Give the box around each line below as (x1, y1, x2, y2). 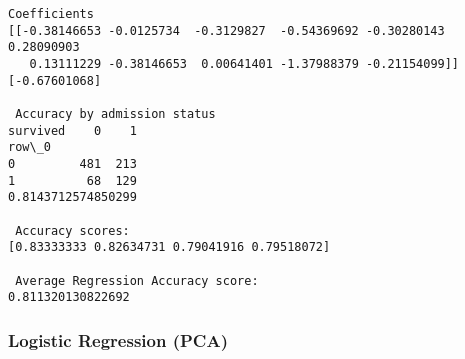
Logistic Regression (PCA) (8, 327, 228, 352)
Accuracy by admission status (15, 106, 216, 121)
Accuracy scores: (15, 223, 130, 238)
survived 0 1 (8, 123, 137, 138)
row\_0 (8, 140, 51, 155)
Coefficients (8, 7, 94, 21)
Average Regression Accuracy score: (15, 273, 259, 288)
